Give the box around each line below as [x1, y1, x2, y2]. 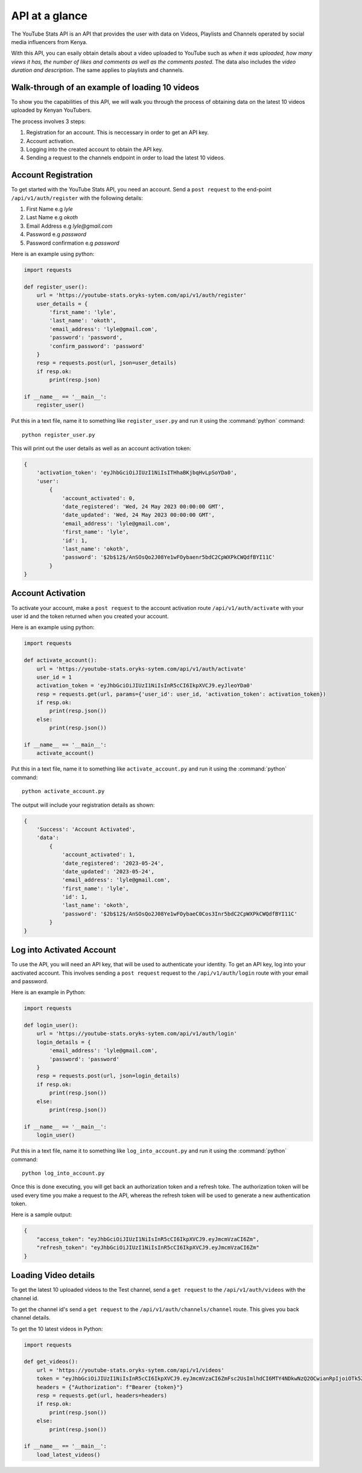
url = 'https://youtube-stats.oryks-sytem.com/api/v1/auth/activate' [36, 665, 247, 672]
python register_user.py [22, 431, 95, 438]
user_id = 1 [36, 673, 72, 681]
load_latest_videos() [36, 1451, 101, 1458]
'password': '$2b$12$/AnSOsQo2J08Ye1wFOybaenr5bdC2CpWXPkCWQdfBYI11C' [62, 554, 276, 561]
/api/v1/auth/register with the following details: [11, 194, 143, 202]
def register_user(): [24, 283, 88, 290]
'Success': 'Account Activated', [36, 826, 136, 833]
